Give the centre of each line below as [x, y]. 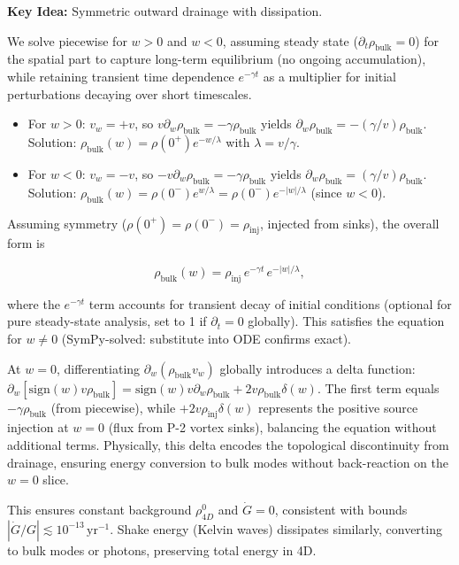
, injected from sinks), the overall [349, 223]
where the [34, 303]
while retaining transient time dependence [121, 76]
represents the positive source [338, 407]
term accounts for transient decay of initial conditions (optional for [270, 303]
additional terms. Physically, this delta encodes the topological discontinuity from [228, 445]
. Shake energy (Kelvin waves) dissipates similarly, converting [276, 528]
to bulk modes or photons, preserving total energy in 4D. [162, 550]
